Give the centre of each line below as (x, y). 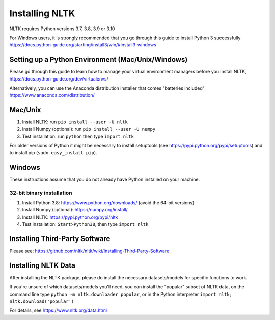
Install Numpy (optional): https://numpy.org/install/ (75, 210)
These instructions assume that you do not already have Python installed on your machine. (105, 179)
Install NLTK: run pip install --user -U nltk (75, 122)
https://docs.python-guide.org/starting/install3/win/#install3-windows (83, 45)
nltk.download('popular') (42, 301)
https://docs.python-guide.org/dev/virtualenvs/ (59, 78)
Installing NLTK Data (43, 265)
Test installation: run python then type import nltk (78, 136)
